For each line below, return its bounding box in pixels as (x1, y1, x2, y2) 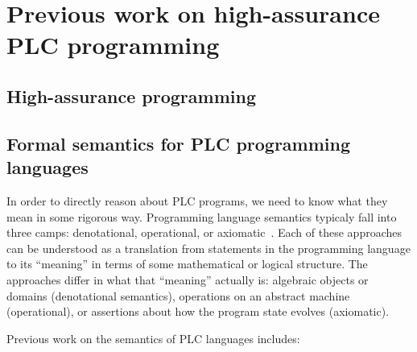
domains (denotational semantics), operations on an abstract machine (6, 287, 350, 304)
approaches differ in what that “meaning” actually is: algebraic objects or (6, 271, 369, 288)
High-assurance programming (6, 83, 256, 108)
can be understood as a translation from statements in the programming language (6, 239, 411, 256)
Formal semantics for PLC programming (6, 130, 351, 155)
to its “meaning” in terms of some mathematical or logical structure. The (6, 255, 368, 272)
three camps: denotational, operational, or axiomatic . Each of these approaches (6, 224, 402, 241)
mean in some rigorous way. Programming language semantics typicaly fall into (6, 208, 397, 225)
